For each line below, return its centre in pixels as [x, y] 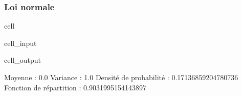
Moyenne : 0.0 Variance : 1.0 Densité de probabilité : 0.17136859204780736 [121, 77]
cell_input [20, 43]
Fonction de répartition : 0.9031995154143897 [75, 87]
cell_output [23, 60]
